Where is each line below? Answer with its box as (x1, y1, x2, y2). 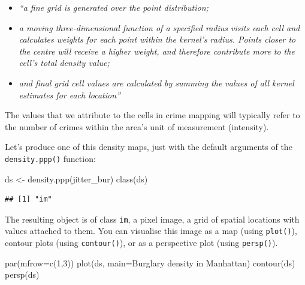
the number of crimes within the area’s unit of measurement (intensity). (5, 120, 269, 133)
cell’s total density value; (19, 56, 110, 69)
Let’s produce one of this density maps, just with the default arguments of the (5, 140, 292, 153)
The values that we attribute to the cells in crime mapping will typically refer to (5, 109, 300, 121)
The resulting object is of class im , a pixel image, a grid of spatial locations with (5, 212, 300, 225)
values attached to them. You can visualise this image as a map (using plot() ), (5, 224, 297, 237)
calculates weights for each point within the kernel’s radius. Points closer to (19, 33, 296, 46)
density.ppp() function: (5, 152, 96, 164)
